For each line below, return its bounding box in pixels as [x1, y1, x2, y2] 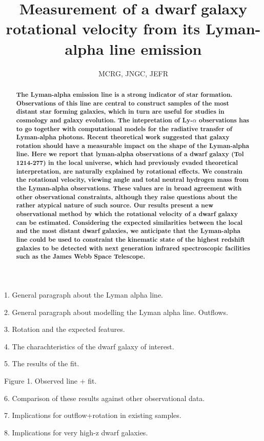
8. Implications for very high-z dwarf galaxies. [4, 427, 148, 437]
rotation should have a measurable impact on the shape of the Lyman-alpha [16, 141, 249, 150]
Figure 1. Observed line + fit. [4, 375, 97, 386]
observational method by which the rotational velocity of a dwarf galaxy [16, 209, 238, 219]
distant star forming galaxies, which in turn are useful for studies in [16, 107, 225, 116]
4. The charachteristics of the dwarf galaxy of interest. [4, 341, 174, 351]
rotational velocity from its [6, 18, 200, 39]
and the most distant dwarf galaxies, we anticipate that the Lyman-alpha [16, 226, 240, 236]
